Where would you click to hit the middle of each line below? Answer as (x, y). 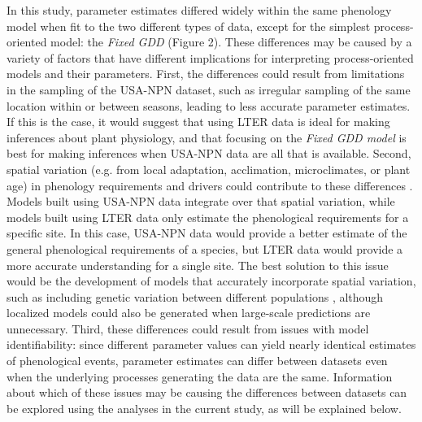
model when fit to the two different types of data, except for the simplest (189, 26)
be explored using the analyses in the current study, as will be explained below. (204, 408)
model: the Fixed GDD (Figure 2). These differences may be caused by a (231, 42)
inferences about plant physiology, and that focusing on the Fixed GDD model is (207, 137)
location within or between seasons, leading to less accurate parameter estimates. (209, 105)
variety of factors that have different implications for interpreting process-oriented (210, 57)
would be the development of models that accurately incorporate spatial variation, (211, 281)
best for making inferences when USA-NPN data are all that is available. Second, (209, 153)
